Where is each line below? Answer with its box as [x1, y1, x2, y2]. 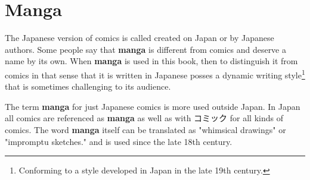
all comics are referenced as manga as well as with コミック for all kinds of [5, 112, 283, 124]
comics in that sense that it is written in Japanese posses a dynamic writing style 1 [5, 67, 305, 81]
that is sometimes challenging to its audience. [5, 80, 171, 93]
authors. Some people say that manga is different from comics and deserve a [5, 43, 286, 55]
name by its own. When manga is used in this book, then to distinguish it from [5, 55, 298, 67]
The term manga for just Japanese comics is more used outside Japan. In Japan [5, 100, 300, 112]
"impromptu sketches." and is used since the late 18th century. [5, 135, 232, 147]
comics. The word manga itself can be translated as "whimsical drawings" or [5, 123, 286, 135]
